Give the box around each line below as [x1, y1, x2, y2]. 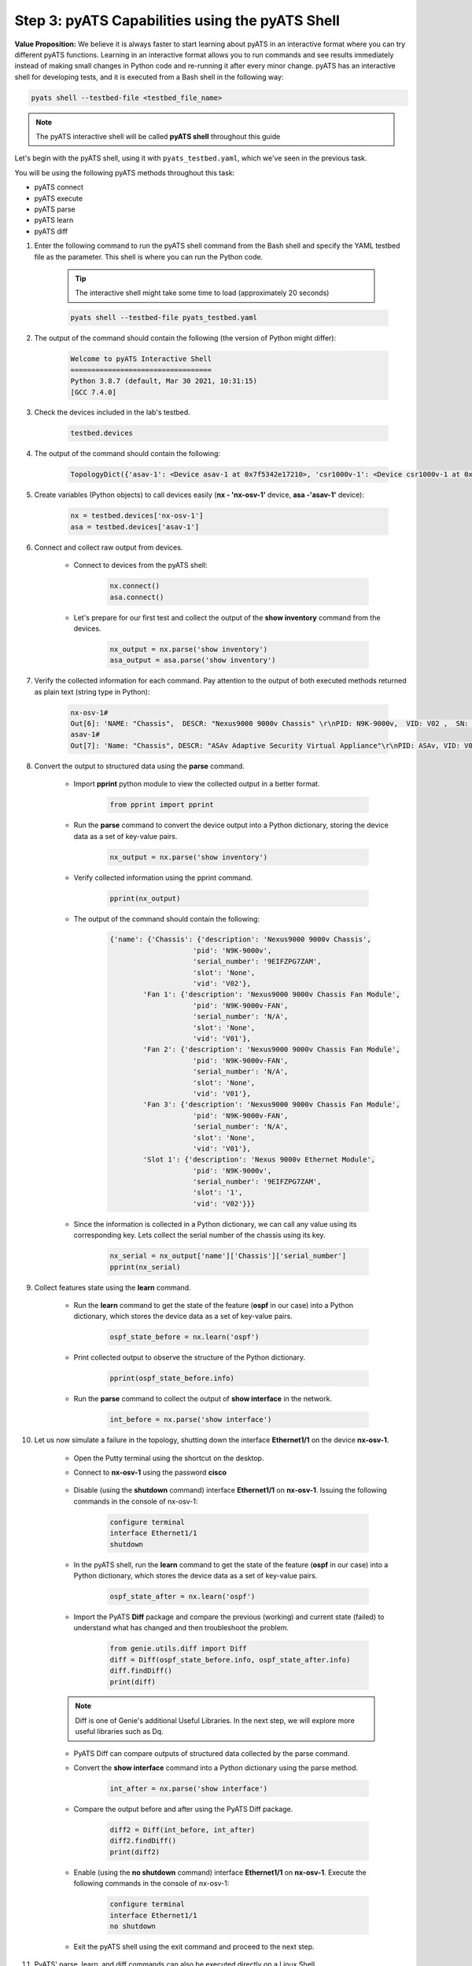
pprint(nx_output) [109, 893, 181, 903]
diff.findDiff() [109, 1666, 173, 1675]
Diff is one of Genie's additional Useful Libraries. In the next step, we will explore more [75, 1715, 356, 1725]
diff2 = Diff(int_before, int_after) [109, 1825, 256, 1834]
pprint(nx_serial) [109, 1262, 181, 1272]
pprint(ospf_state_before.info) [109, 1374, 235, 1383]
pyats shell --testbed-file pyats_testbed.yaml [70, 313, 257, 322]
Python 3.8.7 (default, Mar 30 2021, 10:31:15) [70, 377, 257, 385]
